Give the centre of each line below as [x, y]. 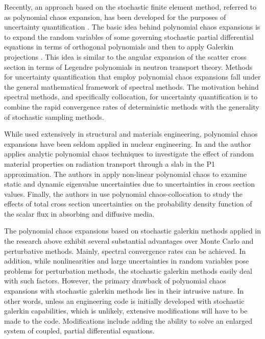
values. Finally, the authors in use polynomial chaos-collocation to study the [123, 193]
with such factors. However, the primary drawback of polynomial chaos [115, 281]
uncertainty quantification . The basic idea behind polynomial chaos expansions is [132, 27]
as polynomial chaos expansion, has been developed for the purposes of [115, 17]
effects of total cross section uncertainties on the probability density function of [128, 204]
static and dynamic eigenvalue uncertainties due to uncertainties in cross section [129, 184]
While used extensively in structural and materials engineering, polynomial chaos [131, 134]
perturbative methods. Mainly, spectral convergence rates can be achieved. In [125, 251]
